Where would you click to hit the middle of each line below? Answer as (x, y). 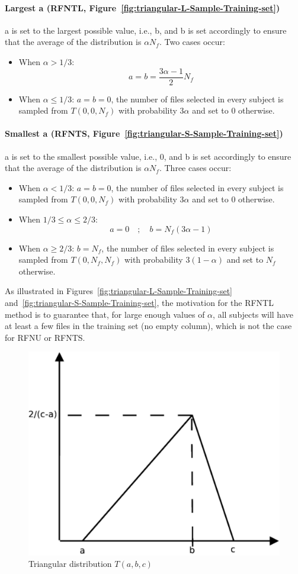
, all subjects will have (253, 314)
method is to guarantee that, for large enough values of (105, 314)
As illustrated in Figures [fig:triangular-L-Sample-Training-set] (119, 291)
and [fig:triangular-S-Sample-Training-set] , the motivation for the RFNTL (139, 302)
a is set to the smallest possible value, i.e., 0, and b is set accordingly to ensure (148, 156)
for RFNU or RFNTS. (45, 337)
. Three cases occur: (195, 168)
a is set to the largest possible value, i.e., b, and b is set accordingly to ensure (146, 30)
